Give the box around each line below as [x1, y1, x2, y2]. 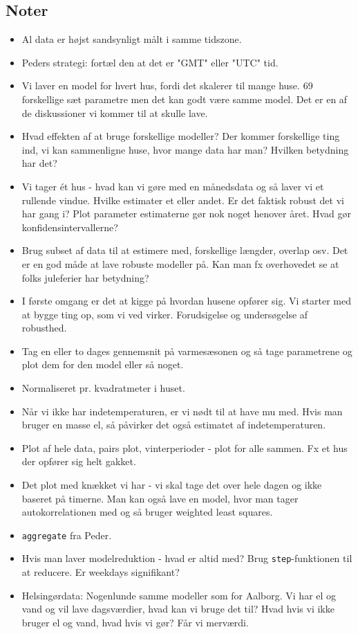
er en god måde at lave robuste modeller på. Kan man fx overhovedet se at [21, 256, 339, 271]
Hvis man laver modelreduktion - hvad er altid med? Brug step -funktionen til [21, 551, 352, 565]
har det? [21, 156, 57, 170]
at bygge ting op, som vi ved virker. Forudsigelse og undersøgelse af [21, 307, 308, 321]
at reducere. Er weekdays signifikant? [21, 565, 180, 579]
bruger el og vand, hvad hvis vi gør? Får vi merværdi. [21, 615, 249, 629]
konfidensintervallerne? [21, 219, 118, 234]
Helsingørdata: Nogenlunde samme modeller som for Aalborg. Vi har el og [21, 588, 337, 602]
